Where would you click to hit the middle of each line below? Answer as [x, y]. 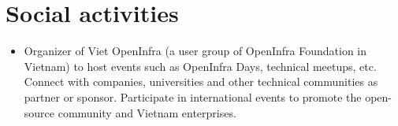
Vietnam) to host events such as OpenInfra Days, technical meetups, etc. [200, 66]
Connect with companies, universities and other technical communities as [201, 82]
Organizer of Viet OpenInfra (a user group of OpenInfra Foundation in [195, 51]
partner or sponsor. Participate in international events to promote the [193, 96]
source [39, 112]
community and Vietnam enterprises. [147, 112]
